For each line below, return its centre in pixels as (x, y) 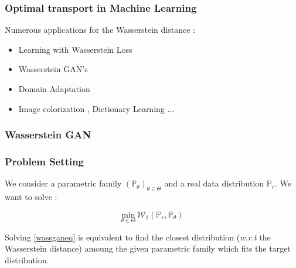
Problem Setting (45, 161)
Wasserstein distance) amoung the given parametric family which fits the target (148, 248)
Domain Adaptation (54, 89)
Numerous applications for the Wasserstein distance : (100, 30)
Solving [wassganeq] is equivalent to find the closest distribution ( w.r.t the (138, 237)
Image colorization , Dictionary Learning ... (96, 108)
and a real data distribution (214, 183)
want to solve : (31, 197)
